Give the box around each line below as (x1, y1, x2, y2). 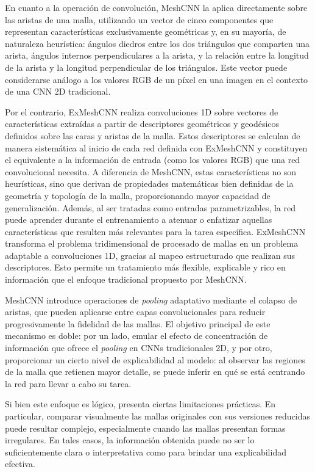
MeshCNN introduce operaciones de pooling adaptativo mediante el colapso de (5, 293, 297, 306)
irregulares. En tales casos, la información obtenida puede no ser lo (5, 434, 255, 446)
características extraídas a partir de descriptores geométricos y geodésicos (5, 117, 280, 130)
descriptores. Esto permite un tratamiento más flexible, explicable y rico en (5, 261, 286, 274)
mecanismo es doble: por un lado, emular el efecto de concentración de (5, 329, 268, 342)
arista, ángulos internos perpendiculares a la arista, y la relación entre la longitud (5, 49, 309, 62)
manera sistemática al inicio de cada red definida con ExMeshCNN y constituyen (5, 141, 308, 154)
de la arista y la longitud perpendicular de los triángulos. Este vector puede (5, 60, 288, 73)
